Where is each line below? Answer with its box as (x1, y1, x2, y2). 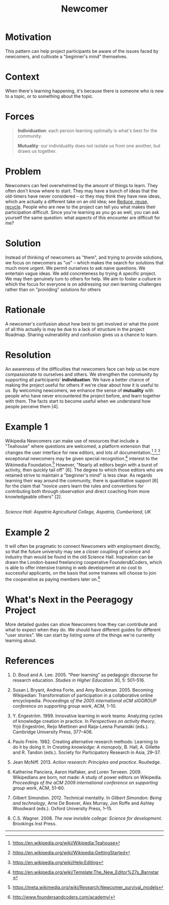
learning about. (5, 638, 37, 643)
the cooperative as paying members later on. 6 (5, 576, 101, 583)
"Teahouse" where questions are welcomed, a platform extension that (5, 443, 150, 449)
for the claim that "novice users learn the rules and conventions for (5, 483, 144, 489)
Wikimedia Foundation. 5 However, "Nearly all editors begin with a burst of (5, 461, 158, 468)
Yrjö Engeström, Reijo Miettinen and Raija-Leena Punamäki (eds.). (12, 723, 149, 729)
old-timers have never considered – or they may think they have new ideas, (5, 193, 161, 199)
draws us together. (17, 148, 57, 154)
